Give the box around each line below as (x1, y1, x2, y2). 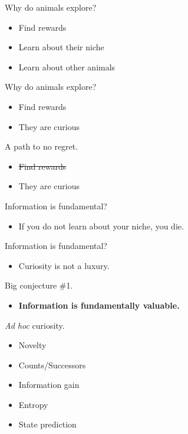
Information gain (18, 378, 80, 391)
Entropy (18, 398, 48, 410)
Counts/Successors (18, 358, 86, 371)
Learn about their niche (18, 41, 104, 53)
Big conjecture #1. (5, 279, 73, 292)
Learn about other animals (18, 60, 116, 73)
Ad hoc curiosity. (5, 319, 65, 331)
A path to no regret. (5, 140, 78, 153)
